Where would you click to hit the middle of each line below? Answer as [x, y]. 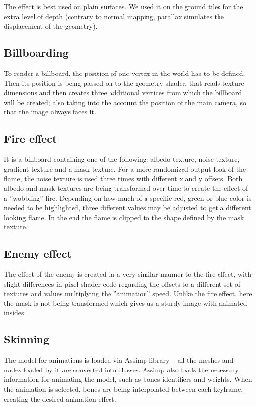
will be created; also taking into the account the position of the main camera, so [125, 102]
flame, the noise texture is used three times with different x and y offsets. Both [123, 178]
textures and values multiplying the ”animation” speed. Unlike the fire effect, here [128, 293]
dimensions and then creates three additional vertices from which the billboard [123, 92]
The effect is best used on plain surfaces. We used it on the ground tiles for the [124, 6]
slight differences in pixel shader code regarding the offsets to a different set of [122, 283]
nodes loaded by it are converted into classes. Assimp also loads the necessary [121, 369]
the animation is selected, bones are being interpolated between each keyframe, [124, 389]
